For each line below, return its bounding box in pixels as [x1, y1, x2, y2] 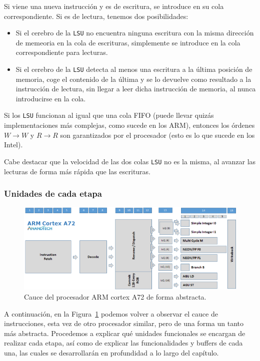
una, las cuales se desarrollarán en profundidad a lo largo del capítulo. [4, 348, 219, 358]
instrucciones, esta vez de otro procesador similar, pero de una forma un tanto [4, 318, 243, 329]
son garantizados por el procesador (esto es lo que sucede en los [60, 129, 255, 140]
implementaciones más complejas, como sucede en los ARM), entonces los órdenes [4, 120, 255, 130]
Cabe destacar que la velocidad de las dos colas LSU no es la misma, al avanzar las [4, 156, 256, 166]
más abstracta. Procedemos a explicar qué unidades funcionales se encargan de [4, 328, 245, 338]
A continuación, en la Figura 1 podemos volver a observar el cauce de [4, 308, 218, 319]
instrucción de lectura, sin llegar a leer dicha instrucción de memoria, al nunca [15, 83, 256, 94]
